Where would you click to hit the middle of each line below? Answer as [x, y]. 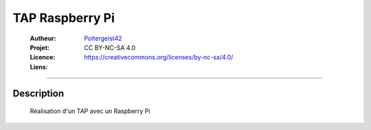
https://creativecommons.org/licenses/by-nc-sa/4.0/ [159, 57]
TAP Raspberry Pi [64, 18]
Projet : [40, 47]
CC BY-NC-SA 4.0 [110, 47]
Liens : [39, 67]
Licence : [43, 57]
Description [38, 93]
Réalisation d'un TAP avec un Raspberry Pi [90, 111]
